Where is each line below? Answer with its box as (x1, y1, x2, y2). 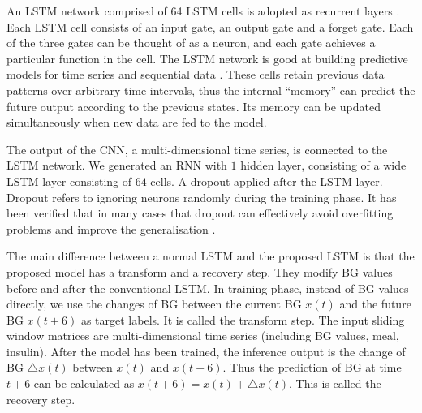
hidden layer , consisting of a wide (240, 157, 407, 174)
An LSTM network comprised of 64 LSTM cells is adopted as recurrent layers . (6, 2, 400, 19)
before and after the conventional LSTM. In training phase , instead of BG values (6, 279, 409, 296)
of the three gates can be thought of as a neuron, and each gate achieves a (6, 34, 376, 51)
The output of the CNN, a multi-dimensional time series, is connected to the (6, 140, 388, 157)
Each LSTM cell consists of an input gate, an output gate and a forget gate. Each (6, 18, 414, 35)
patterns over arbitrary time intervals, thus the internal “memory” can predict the (6, 81, 416, 98)
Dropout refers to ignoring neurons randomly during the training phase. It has (6, 188, 397, 205)
